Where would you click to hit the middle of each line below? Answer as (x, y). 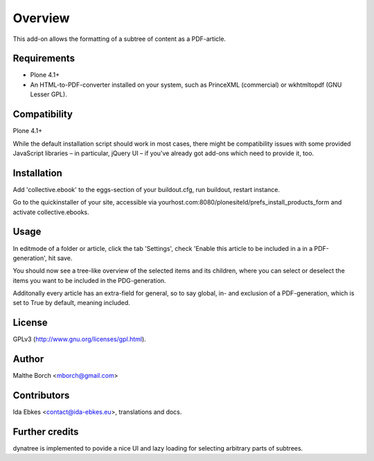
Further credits (46, 432)
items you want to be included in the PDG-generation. (89, 280)
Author (28, 359)
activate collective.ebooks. (51, 212)
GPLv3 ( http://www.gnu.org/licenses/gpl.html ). (80, 339)
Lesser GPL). (48, 94)
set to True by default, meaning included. (72, 303)
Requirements (44, 59)
